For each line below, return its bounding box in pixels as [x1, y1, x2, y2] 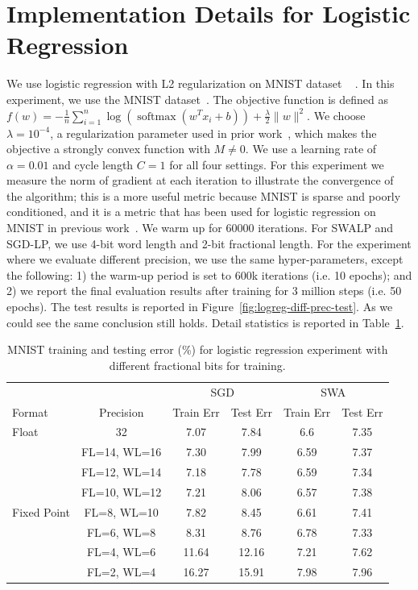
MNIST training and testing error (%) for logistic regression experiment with [7, 341, 388, 358]
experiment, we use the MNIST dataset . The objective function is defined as [6, 90, 388, 107]
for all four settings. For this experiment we [169, 156, 384, 172]
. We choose [307, 106, 366, 123]
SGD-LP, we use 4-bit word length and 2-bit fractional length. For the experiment [6, 235, 412, 251]
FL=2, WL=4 [86, 563, 156, 580]
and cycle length [52, 156, 134, 172]
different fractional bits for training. [109, 356, 286, 373]
